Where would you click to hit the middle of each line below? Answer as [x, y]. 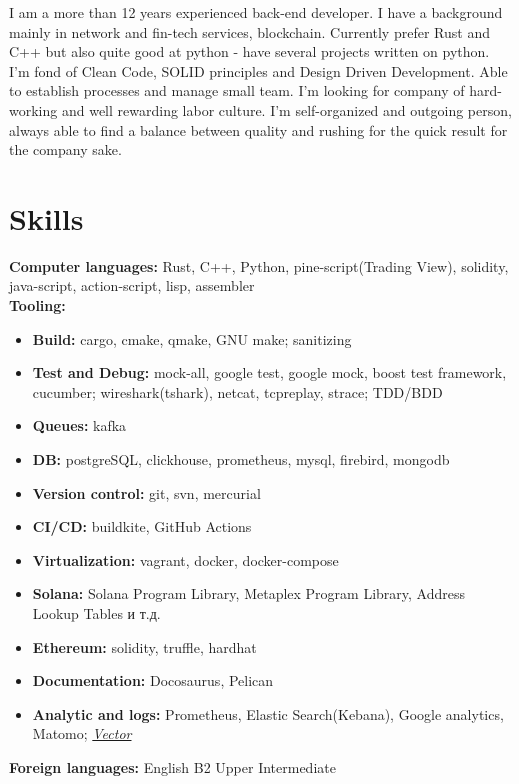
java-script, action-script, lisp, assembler [132, 285]
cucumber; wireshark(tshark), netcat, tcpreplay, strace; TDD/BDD [237, 391]
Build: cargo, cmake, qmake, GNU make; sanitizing [192, 338]
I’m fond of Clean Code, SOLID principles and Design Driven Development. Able [258, 70]
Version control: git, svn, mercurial [146, 492]
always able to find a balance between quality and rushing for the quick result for [258, 129]
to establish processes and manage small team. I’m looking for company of [237, 90]
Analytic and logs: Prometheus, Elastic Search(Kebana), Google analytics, [268, 713]
